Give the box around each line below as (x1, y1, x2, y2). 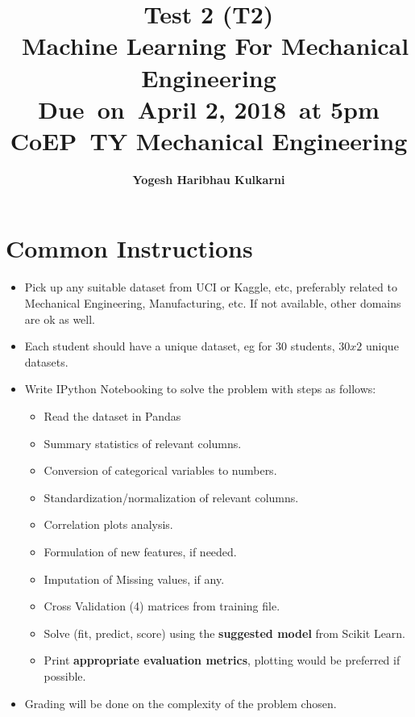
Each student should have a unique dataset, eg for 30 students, (24, 338, 335, 354)
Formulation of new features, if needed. (44, 543, 237, 560)
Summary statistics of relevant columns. (44, 434, 242, 451)
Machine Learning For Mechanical (21, 29, 409, 62)
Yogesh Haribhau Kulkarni (132, 170, 285, 187)
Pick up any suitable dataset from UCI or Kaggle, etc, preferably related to (24, 279, 397, 296)
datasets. (24, 353, 68, 370)
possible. (44, 667, 86, 684)
